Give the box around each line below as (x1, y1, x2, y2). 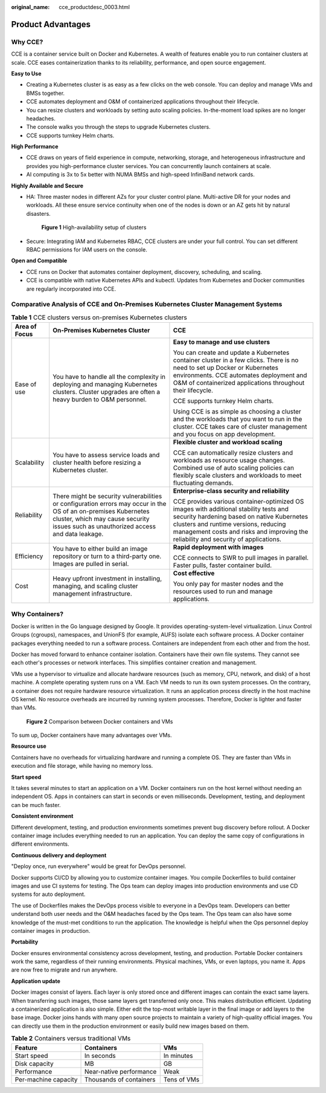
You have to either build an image (52, 545, 148, 553)
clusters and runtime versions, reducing (173, 520, 286, 528)
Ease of (14, 380, 37, 389)
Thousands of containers (84, 1075, 156, 1083)
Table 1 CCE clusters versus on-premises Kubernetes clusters (11, 313, 187, 322)
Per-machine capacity (14, 1075, 78, 1083)
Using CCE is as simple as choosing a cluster (173, 407, 301, 416)
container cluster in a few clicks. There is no (173, 356, 299, 365)
